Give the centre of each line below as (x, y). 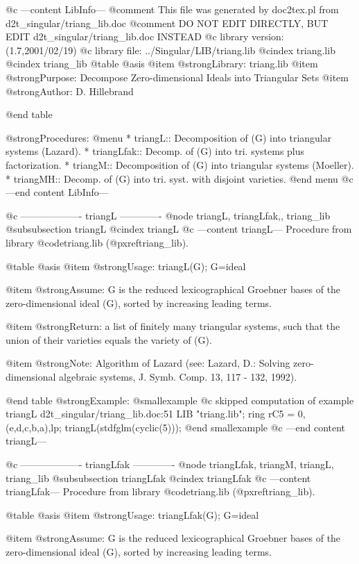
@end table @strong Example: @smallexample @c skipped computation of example (180, 400)
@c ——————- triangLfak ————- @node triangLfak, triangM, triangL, (170, 464)
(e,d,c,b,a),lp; (34, 427)
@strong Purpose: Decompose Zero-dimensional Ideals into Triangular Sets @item (177, 77)
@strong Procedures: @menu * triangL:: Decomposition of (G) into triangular (169, 137)
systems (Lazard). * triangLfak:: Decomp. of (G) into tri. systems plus (155, 151)
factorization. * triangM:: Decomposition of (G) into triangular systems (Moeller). (180, 164)
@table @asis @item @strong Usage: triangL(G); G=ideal (126, 266)
